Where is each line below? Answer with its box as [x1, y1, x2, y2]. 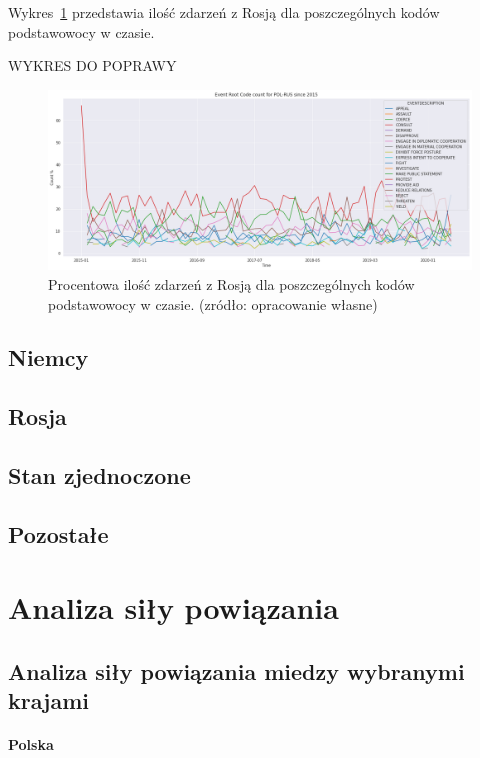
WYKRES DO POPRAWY [8, 55, 177, 76]
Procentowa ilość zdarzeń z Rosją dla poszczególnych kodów [48, 273, 415, 294]
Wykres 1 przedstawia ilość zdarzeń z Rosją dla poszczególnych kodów [8, 2, 440, 22]
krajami [8, 685, 90, 716]
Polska [8, 734, 54, 755]
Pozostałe [8, 518, 109, 549]
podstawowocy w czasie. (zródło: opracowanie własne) [48, 293, 378, 314]
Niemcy [8, 342, 89, 373]
